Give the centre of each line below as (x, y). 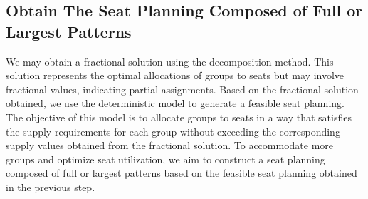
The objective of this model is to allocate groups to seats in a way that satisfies (179, 117)
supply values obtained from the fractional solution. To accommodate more (170, 145)
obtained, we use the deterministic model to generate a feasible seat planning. (175, 103)
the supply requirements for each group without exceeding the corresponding (173, 131)
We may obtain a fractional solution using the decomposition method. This (170, 61)
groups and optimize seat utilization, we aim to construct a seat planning (165, 159)
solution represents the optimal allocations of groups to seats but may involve (175, 75)
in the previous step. (51, 187)
